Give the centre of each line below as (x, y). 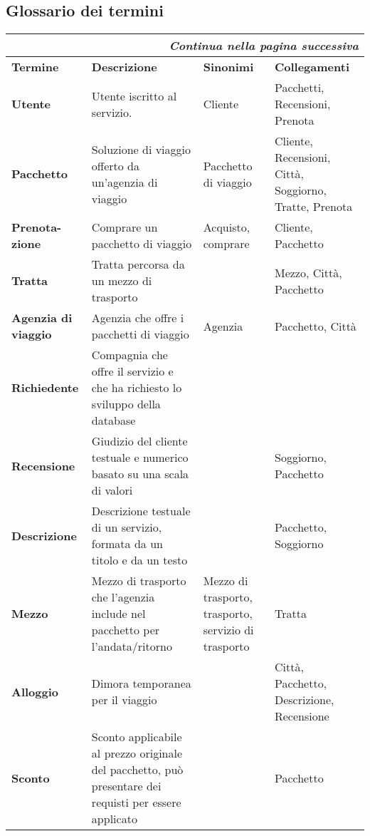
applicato (114, 819)
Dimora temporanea (141, 683)
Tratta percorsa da (138, 264)
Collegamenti (312, 67)
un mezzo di (122, 281)
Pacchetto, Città (315, 326)
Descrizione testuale (141, 511)
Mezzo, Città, (308, 272)
